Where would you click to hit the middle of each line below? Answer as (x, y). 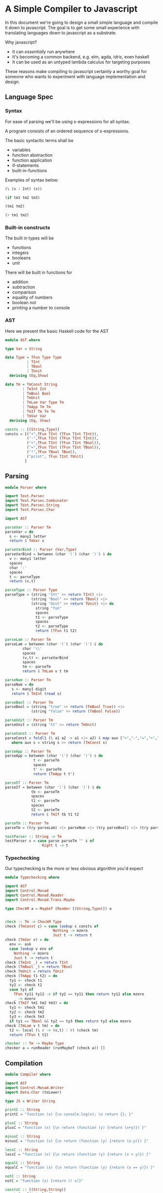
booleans (21, 258)
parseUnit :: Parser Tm (29, 720)
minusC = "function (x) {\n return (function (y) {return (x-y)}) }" (77, 1141)
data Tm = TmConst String (31, 384)
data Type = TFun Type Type (33, 358)
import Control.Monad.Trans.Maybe (40, 900)
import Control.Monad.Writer (34, 1088)
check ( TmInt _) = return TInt (37, 962)
